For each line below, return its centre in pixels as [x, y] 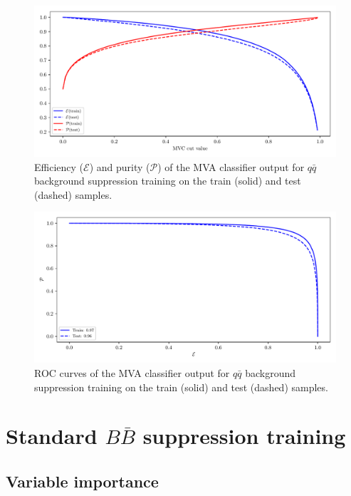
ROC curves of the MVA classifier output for [132, 372]
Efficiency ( [59, 166]
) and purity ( [120, 166]
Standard [52, 436]
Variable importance [82, 481]
